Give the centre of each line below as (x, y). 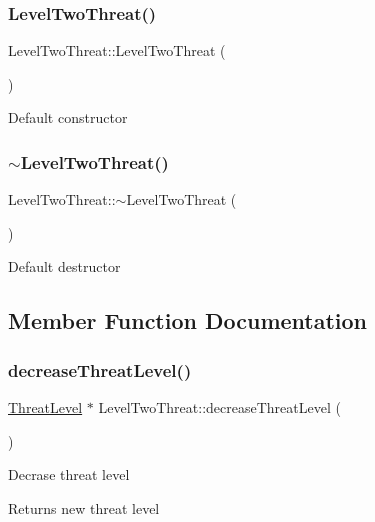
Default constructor (68, 117)
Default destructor (64, 266)
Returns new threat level (84, 507)
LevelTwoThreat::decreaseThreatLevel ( (219, 407)
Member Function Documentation (188, 320)
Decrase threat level (69, 474)
